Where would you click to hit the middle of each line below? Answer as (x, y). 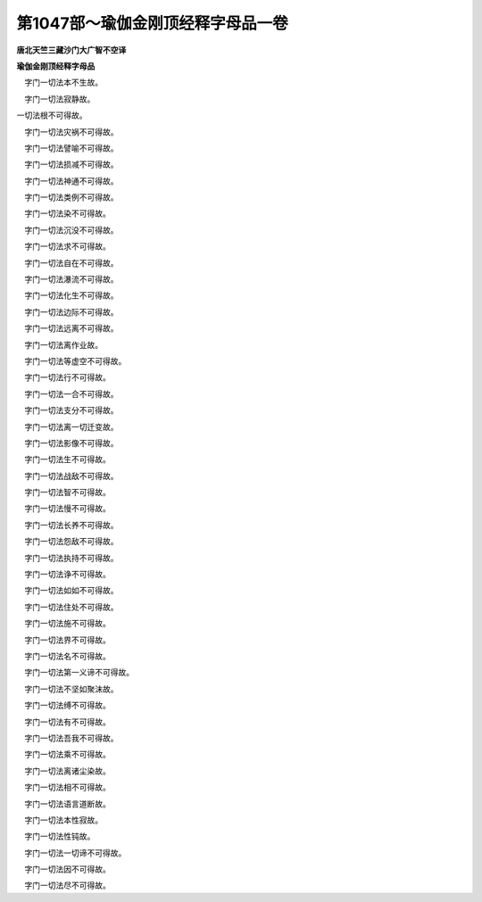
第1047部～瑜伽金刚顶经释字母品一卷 (153, 23)
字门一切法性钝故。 (59, 836)
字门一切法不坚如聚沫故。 (71, 689)
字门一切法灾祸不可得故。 (71, 132)
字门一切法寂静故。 (59, 99)
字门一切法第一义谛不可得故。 (79, 673)
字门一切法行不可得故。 (67, 377)
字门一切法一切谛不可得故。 (75, 853)
